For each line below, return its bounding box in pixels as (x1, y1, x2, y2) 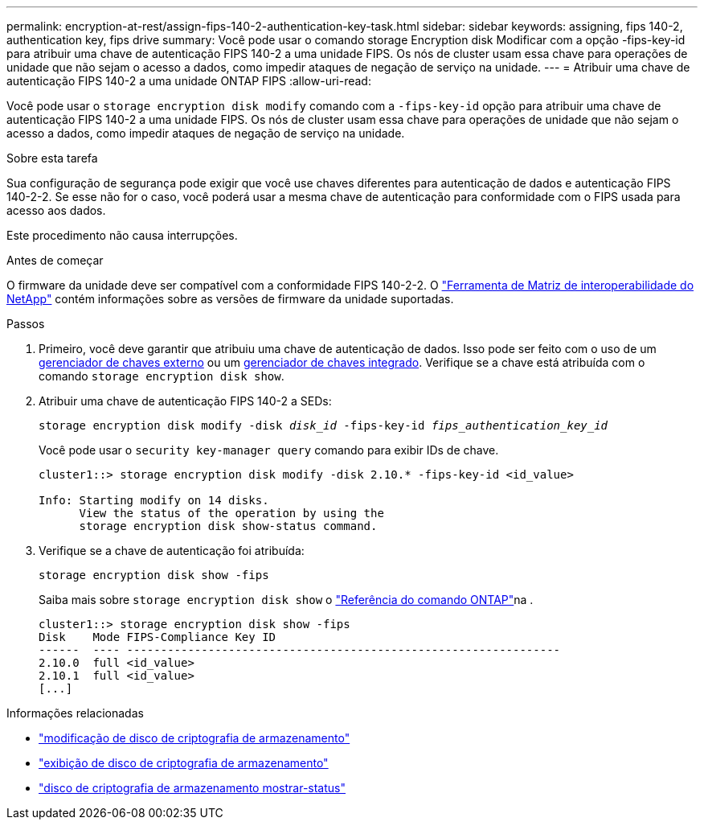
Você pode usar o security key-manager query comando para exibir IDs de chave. (39, 443, 499, 457)
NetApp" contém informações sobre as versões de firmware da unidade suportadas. (6, 292, 454, 306)
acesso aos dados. (6, 203, 106, 217)
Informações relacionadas (6, 706, 144, 720)
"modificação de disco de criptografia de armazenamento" (39, 731, 350, 745)
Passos (6, 317, 45, 331)
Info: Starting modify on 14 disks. (39, 494, 269, 507)
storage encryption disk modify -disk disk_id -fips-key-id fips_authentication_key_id (39, 419, 608, 432)
